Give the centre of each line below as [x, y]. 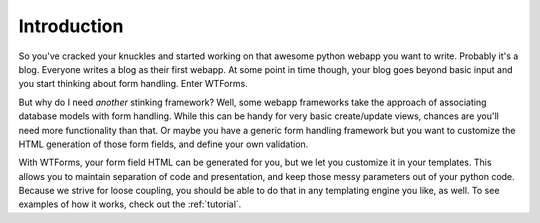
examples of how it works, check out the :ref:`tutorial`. [130, 204]
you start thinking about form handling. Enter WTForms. [133, 84]
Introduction [71, 26]
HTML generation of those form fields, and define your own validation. [163, 144]
